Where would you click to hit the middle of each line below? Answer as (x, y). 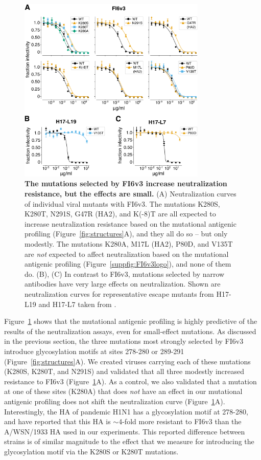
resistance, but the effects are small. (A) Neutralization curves (130, 194)
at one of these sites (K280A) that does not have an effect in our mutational (123, 391)
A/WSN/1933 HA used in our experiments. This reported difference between (125, 431)
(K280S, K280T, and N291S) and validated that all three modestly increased (124, 371)
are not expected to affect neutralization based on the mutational (127, 254)
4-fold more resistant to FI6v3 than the (180, 421)
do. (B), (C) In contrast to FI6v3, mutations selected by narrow (125, 273)
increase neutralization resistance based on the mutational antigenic (130, 223)
